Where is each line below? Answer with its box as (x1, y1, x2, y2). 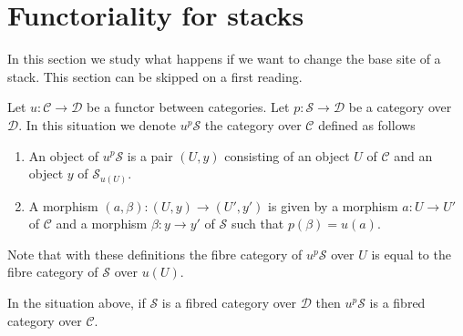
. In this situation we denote (18, 115, 177, 134)
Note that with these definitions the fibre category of (7, 244, 303, 263)
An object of (28, 146, 99, 165)
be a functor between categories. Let (87, 97, 290, 117)
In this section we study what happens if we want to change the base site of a (7, 49, 441, 68)
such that (231, 214, 284, 233)
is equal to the (371, 244, 451, 263)
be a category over (348, 97, 452, 117)
